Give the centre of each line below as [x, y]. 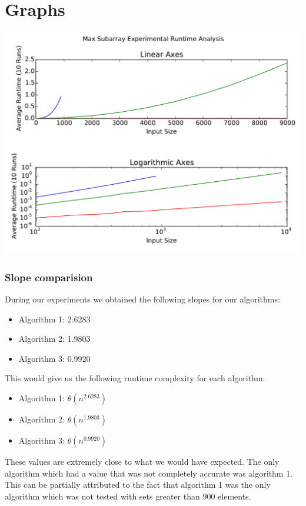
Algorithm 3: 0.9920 [54, 358]
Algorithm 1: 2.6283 [54, 319]
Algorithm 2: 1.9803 [54, 339]
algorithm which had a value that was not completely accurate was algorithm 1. [149, 473]
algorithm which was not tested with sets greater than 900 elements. [128, 496]
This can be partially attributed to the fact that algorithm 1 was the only [138, 485]
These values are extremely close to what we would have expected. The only [142, 461]
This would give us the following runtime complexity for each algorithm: [135, 378]
